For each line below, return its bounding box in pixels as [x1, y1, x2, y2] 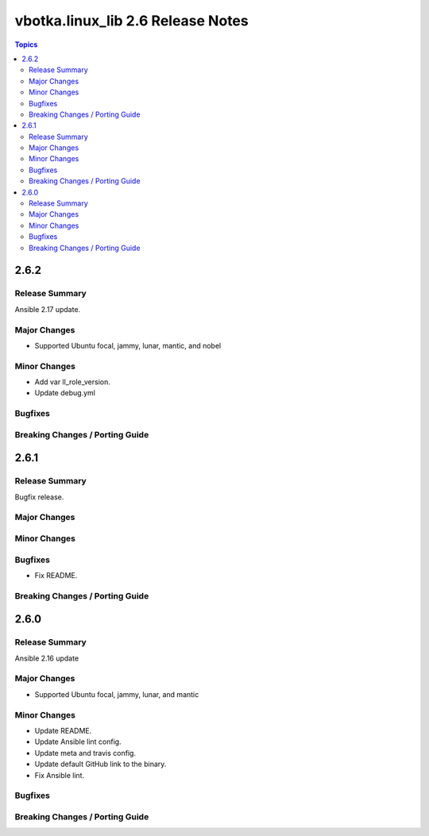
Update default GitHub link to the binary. [34, 759, 167, 769]
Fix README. [34, 570, 78, 580]
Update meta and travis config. [34, 748, 137, 757]
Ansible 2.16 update [14, 653, 79, 663]
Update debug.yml [34, 388, 95, 398]
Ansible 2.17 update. [14, 304, 81, 314]
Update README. [34, 726, 92, 735]
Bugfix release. [14, 492, 64, 502]
